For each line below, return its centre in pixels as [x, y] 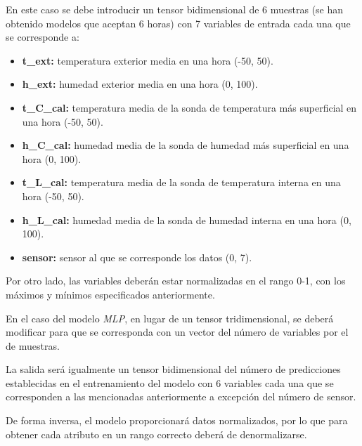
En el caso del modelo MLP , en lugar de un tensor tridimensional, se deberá [170, 318]
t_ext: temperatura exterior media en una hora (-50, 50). [148, 60]
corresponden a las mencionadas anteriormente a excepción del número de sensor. [181, 396]
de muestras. [33, 345]
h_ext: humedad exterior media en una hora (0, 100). [140, 84]
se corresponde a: [43, 37]
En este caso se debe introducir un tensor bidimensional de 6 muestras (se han [175, 9]
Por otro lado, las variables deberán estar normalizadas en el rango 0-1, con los [176, 281]
